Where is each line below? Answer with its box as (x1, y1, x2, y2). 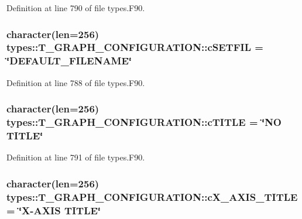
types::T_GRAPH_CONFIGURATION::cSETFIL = (6, 40, 263, 54)
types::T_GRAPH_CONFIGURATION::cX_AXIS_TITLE (6, 189, 298, 204)
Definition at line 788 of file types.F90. (6, 76, 145, 88)
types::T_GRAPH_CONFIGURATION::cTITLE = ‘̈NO (6, 115, 282, 129)
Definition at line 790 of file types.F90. (6, 2, 145, 13)
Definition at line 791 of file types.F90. (6, 151, 145, 163)
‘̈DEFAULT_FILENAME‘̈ (6, 53, 132, 68)
